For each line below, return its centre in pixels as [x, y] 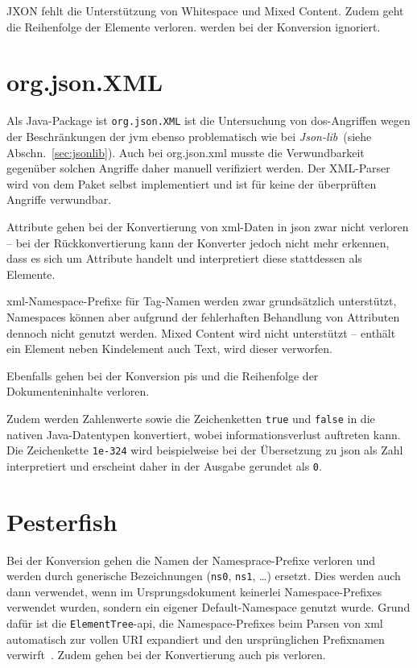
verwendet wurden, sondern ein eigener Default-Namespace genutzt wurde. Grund [208, 607]
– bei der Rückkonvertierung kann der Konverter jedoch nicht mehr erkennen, [198, 242]
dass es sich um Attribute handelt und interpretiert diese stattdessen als [184, 258]
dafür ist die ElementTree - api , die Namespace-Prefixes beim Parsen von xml [195, 623]
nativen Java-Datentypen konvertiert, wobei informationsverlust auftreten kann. [204, 434]
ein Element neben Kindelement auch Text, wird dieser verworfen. [169, 349]
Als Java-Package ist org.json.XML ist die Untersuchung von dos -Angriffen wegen [208, 120]
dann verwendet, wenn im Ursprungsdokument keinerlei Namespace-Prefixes [194, 591]
